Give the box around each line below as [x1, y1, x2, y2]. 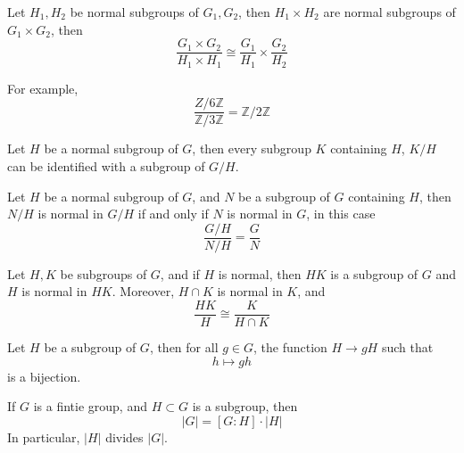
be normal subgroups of [70, 3, 199, 21]
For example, [7, 78, 79, 97]
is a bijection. [7, 367, 81, 385]
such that [381, 338, 434, 357]
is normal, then [218, 264, 302, 283]
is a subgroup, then [192, 397, 298, 416]
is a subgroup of [330, 264, 418, 283]
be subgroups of [60, 264, 147, 283]
